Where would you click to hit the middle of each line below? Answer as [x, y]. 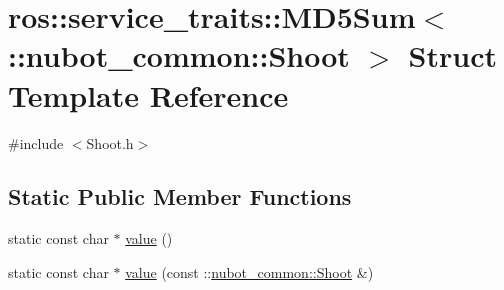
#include [36, 142]
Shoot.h [110, 142]
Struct [452, 55]
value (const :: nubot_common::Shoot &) [249, 271]
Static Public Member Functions [180, 196]
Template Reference [148, 94]
